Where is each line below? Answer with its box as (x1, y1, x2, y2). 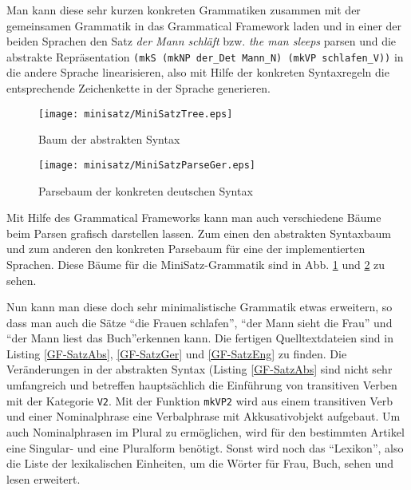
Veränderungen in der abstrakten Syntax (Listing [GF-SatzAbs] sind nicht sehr (6, 361, 393, 377)
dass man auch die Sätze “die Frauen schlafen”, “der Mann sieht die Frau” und (6, 314, 393, 330)
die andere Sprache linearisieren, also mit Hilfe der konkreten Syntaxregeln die (6, 64, 389, 81)
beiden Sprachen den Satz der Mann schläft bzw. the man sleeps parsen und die (6, 33, 397, 49)
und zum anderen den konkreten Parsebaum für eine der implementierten (6, 240, 366, 257)
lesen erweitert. (6, 470, 81, 487)
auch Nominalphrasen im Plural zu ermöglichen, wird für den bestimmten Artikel (6, 423, 405, 440)
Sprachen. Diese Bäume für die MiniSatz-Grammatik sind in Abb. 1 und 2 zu (6, 255, 385, 272)
